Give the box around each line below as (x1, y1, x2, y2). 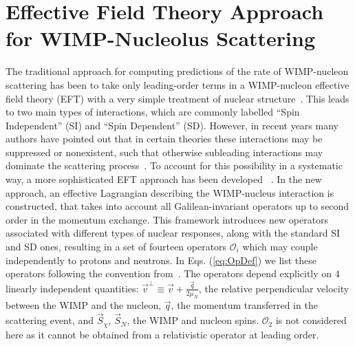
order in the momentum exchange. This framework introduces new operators (6, 212, 329, 226)
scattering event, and (6, 313, 94, 327)
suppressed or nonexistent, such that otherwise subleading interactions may (6, 144, 323, 159)
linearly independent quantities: (6, 281, 139, 295)
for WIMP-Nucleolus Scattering (6, 24, 316, 52)
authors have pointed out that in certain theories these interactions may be (6, 131, 323, 146)
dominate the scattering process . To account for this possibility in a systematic (6, 158, 343, 173)
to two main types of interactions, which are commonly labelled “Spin (6, 105, 300, 119)
